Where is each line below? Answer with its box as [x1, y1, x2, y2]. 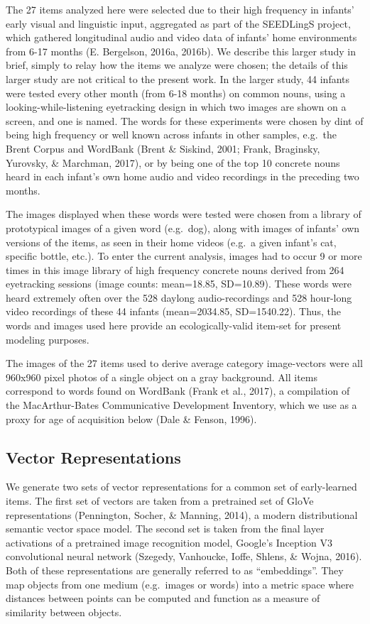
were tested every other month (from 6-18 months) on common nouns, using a [6, 85, 346, 100]
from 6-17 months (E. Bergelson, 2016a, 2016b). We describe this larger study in [6, 43, 356, 58]
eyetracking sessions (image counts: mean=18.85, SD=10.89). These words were [6, 276, 352, 291]
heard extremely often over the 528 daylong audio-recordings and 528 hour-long [6, 290, 352, 305]
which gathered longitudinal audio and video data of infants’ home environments [6, 30, 357, 45]
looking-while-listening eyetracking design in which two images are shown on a [6, 99, 347, 114]
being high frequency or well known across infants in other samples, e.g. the [6, 127, 337, 142]
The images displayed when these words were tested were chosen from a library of [6, 207, 361, 221]
